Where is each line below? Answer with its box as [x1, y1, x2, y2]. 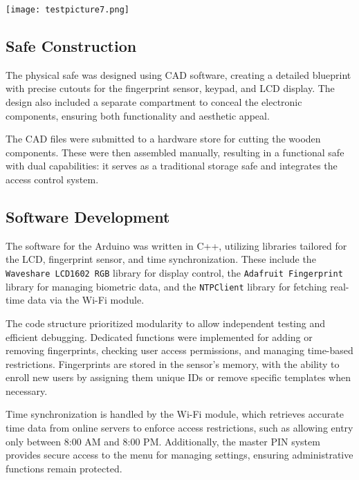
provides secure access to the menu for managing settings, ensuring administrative [6, 447, 353, 462]
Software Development [6, 206, 170, 227]
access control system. [6, 172, 99, 187]
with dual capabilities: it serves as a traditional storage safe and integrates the [6, 158, 338, 173]
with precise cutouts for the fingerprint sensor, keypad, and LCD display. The [6, 81, 335, 95]
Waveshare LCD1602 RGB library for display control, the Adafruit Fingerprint [6, 266, 343, 279]
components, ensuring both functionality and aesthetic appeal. [6, 108, 270, 122]
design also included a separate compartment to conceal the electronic [6, 95, 302, 109]
